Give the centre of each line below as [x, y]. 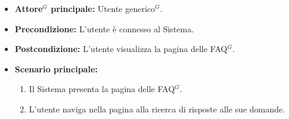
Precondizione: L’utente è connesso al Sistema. [104, 28]
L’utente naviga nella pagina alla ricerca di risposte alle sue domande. [157, 109]
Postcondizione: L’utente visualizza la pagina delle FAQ [121, 49]
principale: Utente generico [103, 8]
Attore [29, 8]
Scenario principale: [56, 68]
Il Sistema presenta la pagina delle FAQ [102, 89]
